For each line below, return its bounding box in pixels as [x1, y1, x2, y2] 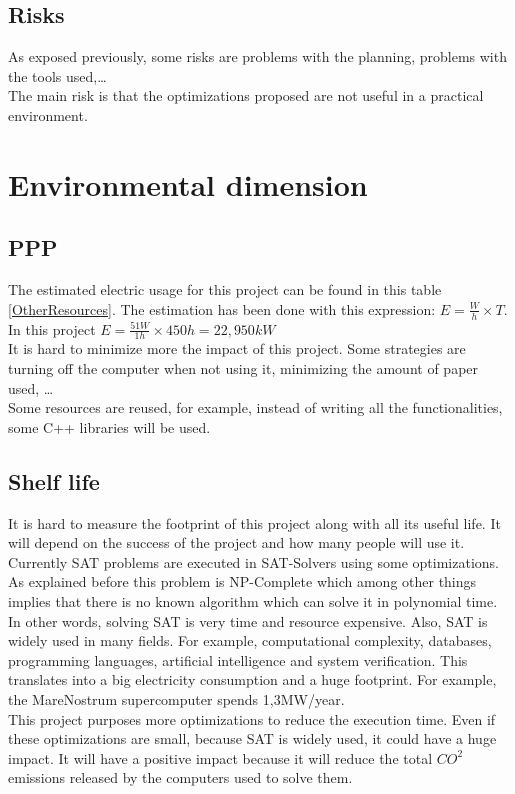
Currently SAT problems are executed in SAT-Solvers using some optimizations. [8, 551, 499, 572]
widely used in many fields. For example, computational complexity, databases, [8, 630, 492, 651]
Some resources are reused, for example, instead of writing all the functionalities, [8, 397, 503, 418]
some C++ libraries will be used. [8, 416, 211, 437]
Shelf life [8, 465, 100, 496]
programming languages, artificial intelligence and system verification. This [8, 649, 468, 670]
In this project [8, 318, 96, 339]
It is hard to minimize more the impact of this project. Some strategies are [8, 338, 466, 359]
